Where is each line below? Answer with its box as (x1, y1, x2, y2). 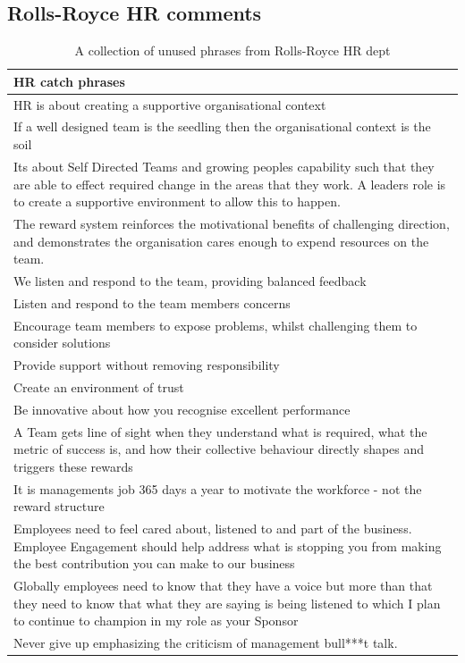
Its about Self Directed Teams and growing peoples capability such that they (13, 156, 435, 175)
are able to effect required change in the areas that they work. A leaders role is (13, 174, 446, 193)
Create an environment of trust (13, 377, 184, 396)
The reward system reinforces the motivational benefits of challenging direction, (13, 214, 450, 232)
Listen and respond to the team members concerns (13, 293, 291, 312)
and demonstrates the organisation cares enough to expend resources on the (13, 231, 429, 250)
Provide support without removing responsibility (13, 356, 280, 374)
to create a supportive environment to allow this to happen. (13, 192, 341, 211)
